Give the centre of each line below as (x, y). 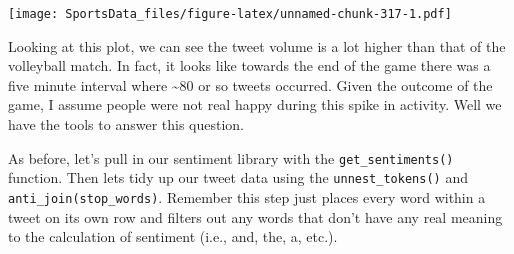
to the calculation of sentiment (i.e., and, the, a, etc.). (173, 236)
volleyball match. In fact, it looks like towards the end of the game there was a (249, 65)
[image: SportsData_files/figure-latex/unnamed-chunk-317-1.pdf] (230, 14)
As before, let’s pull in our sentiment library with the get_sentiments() (231, 157)
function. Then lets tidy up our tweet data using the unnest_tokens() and (238, 177)
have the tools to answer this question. (126, 124)
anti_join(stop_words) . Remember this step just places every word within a (247, 196)
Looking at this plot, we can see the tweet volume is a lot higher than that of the (257, 45)
